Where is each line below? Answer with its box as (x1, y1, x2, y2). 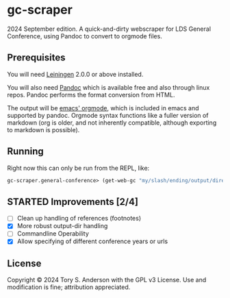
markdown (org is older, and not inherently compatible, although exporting (7, 119, 217, 127)
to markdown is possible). (7, 125, 80, 134)
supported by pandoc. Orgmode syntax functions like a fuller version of (7, 111, 209, 119)
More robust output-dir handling (16, 222, 108, 230)
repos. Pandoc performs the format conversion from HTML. (7, 90, 175, 99)
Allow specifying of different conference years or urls (16, 237, 168, 245)
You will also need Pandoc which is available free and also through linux (7, 83, 210, 91)
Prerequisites (7, 52, 66, 64)
